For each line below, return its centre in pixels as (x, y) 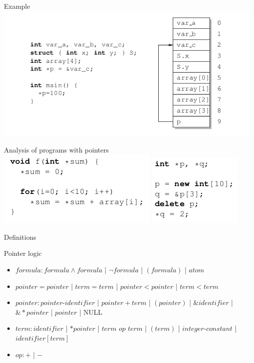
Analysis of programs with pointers (56, 149)
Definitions (20, 237)
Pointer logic (23, 253)
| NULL (91, 312)
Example (17, 6)
